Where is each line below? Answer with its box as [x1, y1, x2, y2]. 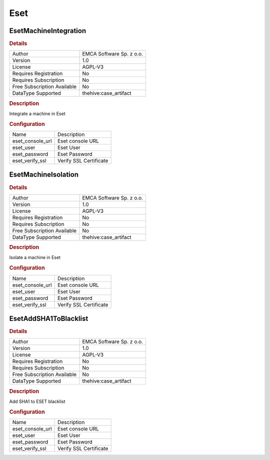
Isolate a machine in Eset [9, 254, 61, 260]
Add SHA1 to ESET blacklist [9, 398, 65, 404]
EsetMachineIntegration [9, 26, 86, 35]
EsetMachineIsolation [9, 170, 78, 179]
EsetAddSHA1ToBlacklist [9, 314, 88, 322]
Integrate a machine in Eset [9, 110, 66, 116]
